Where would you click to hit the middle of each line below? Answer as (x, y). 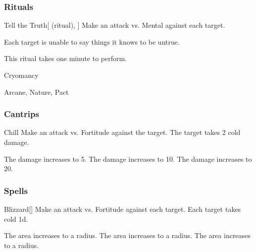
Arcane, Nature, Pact (36, 92)
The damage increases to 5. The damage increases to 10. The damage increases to (128, 158)
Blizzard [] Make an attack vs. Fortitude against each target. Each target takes (123, 209)
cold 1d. (16, 219)
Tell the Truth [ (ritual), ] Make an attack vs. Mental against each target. (115, 25)
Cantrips (22, 114)
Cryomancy (21, 75)
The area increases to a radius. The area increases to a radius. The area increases (127, 235)
